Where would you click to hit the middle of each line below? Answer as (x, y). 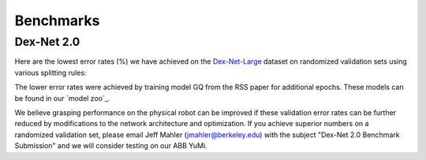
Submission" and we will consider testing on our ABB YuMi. (111, 146)
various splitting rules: (50, 73)
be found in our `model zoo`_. (62, 98)
